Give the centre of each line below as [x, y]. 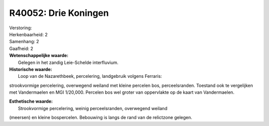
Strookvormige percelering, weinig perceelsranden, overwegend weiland [93, 108]
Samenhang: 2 [24, 42]
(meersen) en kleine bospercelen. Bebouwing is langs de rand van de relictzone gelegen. [101, 118]
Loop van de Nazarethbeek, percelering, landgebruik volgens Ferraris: [90, 76]
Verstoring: [21, 28]
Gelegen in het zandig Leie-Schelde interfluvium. [68, 63]
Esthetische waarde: [31, 101]
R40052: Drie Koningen [59, 13]
